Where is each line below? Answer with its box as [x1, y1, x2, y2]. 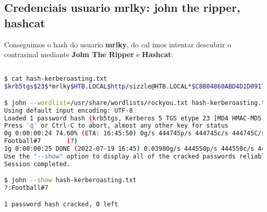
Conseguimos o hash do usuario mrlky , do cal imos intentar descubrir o [4, 39, 231, 49]
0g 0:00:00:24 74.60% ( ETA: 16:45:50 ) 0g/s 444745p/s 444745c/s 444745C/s [4, 130, 265, 137]
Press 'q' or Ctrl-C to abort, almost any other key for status [4, 122, 228, 130]
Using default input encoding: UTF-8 [4, 107, 133, 114]
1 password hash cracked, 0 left [4, 200, 118, 208]
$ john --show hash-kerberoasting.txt [4, 176, 137, 184]
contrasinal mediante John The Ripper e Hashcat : [4, 49, 174, 60]
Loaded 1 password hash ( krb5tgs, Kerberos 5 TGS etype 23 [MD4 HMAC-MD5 [4, 114, 262, 122]
